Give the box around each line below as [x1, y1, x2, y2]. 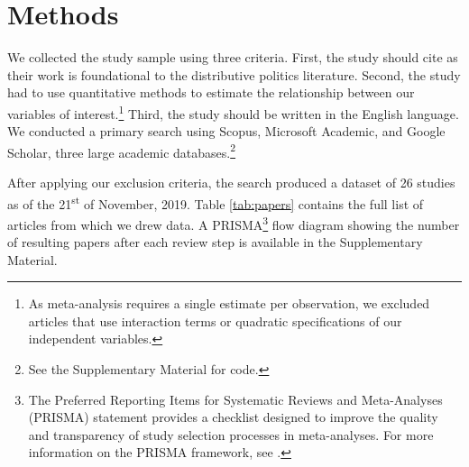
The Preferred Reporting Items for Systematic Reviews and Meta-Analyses [28, 389, 443, 408]
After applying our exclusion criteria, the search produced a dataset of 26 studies [7, 173, 455, 191]
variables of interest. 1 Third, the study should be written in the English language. [7, 101, 459, 123]
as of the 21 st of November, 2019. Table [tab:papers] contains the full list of [7, 191, 424, 213]
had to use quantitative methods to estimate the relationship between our [7, 83, 415, 102]
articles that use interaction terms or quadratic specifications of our [28, 311, 402, 330]
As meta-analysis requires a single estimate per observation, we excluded [28, 294, 430, 313]
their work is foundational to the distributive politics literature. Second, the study [7, 65, 461, 84]
